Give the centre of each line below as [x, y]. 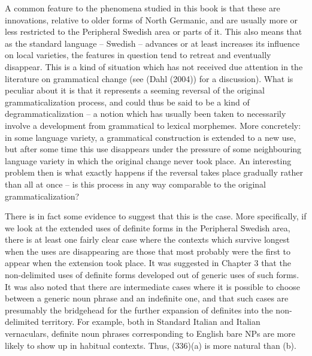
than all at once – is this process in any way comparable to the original [135, 184]
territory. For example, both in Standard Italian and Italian [151, 322]
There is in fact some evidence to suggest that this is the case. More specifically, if [156, 216]
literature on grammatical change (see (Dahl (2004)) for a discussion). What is [149, 78]
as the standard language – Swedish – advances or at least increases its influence [152, 43]
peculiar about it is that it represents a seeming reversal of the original [135, 90]
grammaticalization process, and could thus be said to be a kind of [127, 102]
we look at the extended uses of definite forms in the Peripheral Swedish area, [148, 227]
